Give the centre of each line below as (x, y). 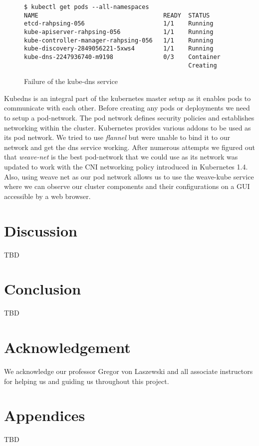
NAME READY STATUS (117, 15)
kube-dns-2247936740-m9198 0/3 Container (122, 57)
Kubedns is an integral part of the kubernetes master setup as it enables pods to (128, 98)
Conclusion (43, 289)
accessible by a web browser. (47, 196)
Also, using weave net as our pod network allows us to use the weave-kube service (129, 176)
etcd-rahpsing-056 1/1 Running (119, 24)
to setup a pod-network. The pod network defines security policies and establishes (129, 118)
